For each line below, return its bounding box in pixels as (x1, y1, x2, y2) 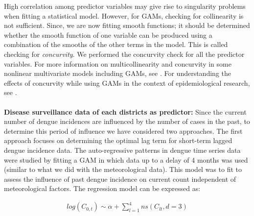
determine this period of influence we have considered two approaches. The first (4, 125, 243, 136)
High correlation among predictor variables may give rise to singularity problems (4, 1, 246, 11)
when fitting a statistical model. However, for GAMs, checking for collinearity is (4, 10, 244, 21)
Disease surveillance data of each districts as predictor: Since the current (4, 106, 247, 117)
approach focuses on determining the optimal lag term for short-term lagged (4, 135, 232, 145)
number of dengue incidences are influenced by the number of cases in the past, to (4, 116, 250, 126)
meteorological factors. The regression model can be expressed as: (4, 183, 201, 193)
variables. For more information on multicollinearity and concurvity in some (4, 58, 231, 69)
